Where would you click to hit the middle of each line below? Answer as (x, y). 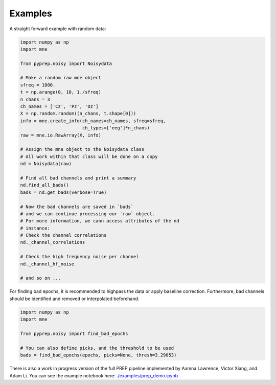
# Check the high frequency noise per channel (79, 257)
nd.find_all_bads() (44, 185)
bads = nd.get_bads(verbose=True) (63, 192)
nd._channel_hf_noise (47, 264)
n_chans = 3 (35, 99)
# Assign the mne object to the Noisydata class (82, 149)
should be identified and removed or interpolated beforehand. (74, 299)
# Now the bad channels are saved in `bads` (77, 207)
